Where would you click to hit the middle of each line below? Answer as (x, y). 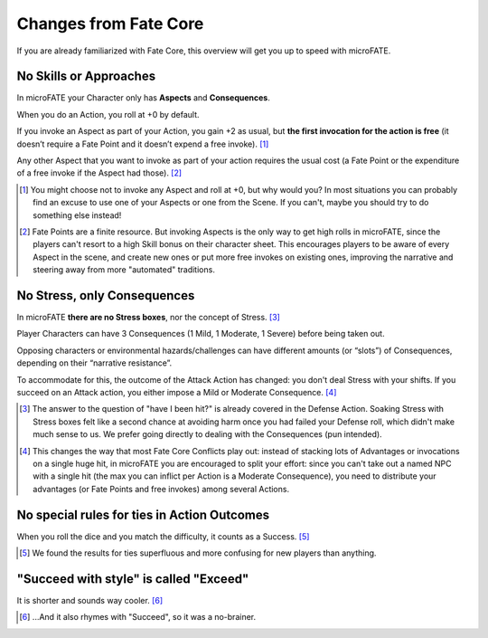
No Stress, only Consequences (106, 295)
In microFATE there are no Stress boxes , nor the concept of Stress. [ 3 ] (148, 318)
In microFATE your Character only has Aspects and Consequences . (143, 98)
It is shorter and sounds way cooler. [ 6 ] (89, 600)
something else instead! (77, 215)
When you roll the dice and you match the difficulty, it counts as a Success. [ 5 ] (163, 536)
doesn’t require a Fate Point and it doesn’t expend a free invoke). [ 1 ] (143, 144)
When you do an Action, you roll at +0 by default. (108, 114)
